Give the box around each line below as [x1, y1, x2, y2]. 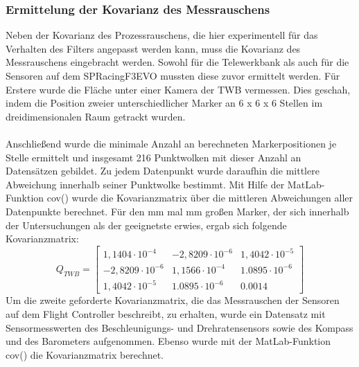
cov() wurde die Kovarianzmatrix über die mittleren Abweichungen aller [46, 190, 353, 205]
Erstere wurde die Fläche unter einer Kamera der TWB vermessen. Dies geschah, [6, 82, 351, 96]
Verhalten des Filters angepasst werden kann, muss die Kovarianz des [6, 41, 301, 55]
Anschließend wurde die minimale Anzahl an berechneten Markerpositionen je [6, 136, 337, 150]
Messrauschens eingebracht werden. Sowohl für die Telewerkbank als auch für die [6, 55, 349, 69]
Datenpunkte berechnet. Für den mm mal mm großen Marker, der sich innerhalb [6, 204, 349, 218]
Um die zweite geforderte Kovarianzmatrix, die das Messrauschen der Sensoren [6, 293, 340, 307]
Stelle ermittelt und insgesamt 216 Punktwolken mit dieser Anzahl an [6, 150, 301, 164]
